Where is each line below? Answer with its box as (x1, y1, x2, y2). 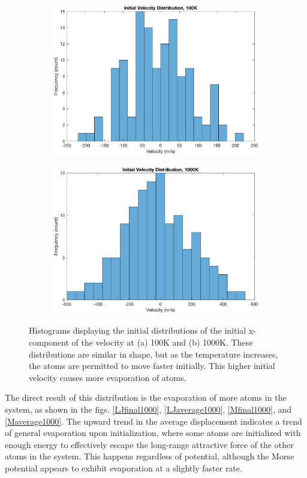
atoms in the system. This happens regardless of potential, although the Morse (5, 450, 294, 462)
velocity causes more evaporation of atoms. (29, 371, 186, 383)
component (29, 335, 69, 348)
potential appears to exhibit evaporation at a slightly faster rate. (5, 461, 242, 474)
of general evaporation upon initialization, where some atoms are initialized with (5, 426, 301, 439)
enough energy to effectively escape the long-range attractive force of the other (5, 438, 294, 450)
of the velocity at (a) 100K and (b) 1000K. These (71, 335, 253, 348)
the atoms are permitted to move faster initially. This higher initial (29, 359, 275, 372)
